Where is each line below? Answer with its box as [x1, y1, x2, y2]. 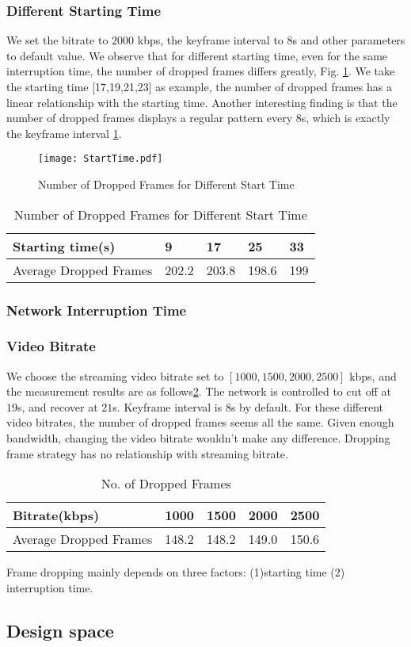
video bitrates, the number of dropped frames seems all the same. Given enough [6, 414, 394, 431]
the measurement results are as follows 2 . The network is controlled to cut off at [6, 383, 391, 400]
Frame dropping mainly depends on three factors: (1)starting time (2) [6, 564, 345, 580]
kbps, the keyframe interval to [137, 32, 284, 48]
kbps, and [349, 367, 397, 384]
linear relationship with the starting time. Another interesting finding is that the [6, 94, 398, 110]
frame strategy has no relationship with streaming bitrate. [6, 445, 288, 461]
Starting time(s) [13, 236, 116, 255]
